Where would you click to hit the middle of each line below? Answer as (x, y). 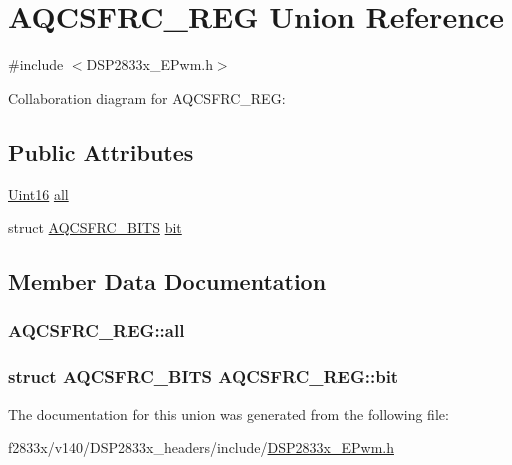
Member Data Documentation (167, 281)
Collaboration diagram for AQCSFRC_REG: (147, 97)
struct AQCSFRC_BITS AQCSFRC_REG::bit (203, 376)
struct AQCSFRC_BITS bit (95, 227)
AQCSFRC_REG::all (96, 330)
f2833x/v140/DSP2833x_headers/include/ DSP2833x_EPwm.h (201, 447)
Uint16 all (38, 193)
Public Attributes (101, 151)
